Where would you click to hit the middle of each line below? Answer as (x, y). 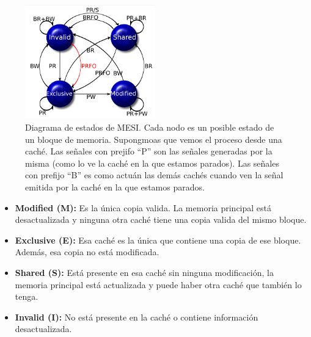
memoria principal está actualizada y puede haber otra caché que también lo (158, 284)
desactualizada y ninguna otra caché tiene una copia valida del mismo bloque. (161, 219)
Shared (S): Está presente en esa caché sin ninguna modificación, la (144, 272)
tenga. (27, 296)
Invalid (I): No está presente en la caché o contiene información (137, 317)
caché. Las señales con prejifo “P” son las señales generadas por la (149, 151)
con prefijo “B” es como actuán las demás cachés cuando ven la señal (154, 175)
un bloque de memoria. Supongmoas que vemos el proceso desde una (154, 139)
